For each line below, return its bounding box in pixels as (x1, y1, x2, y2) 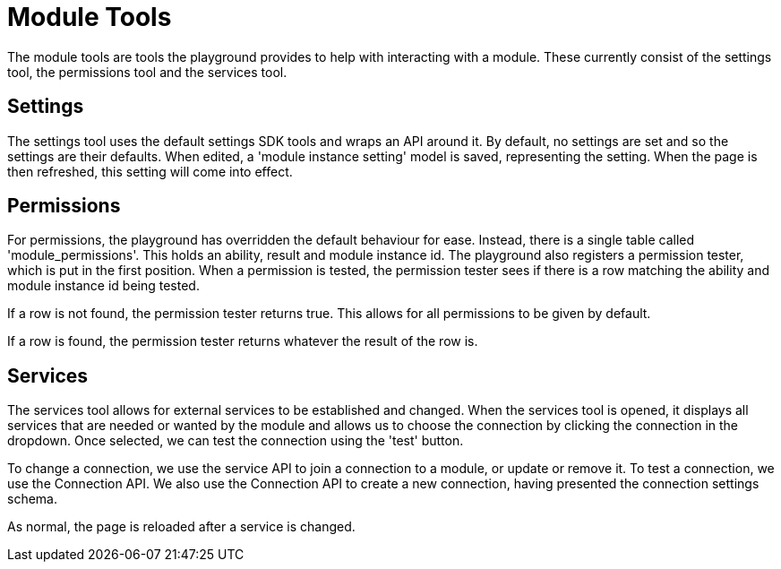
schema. (7, 491, 57, 507)
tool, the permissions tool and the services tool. (7, 64, 288, 80)
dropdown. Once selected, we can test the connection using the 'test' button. (7, 433, 464, 449)
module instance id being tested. (7, 278, 200, 294)
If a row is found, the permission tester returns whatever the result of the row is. (7, 333, 478, 349)
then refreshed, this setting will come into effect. (7, 163, 293, 179)
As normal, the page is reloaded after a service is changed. (7, 519, 356, 535)
